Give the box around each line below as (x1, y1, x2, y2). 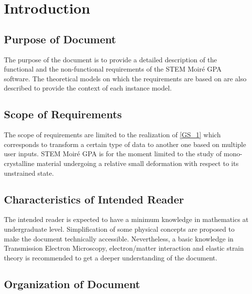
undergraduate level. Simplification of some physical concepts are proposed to (4, 223, 235, 234)
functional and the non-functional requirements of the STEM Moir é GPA (4, 64, 222, 74)
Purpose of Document (4, 31, 116, 46)
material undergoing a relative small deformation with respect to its (36, 158, 239, 168)
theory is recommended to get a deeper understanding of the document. (4, 252, 218, 262)
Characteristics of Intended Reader (4, 191, 184, 206)
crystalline (4, 158, 34, 168)
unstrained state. (4, 167, 54, 178)
